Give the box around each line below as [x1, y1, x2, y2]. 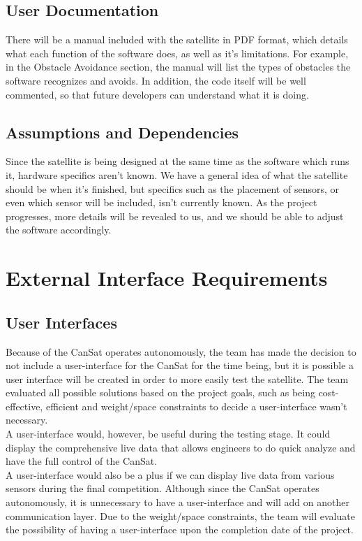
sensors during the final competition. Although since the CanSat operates [6, 481, 319, 496]
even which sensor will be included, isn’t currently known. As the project [6, 195, 317, 210]
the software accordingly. [6, 222, 112, 237]
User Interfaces [6, 311, 117, 333]
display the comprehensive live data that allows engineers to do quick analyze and [6, 440, 356, 454]
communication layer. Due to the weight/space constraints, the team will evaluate [6, 508, 355, 523]
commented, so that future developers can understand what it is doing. [6, 87, 309, 101]
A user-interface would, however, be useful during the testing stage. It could [6, 426, 331, 441]
